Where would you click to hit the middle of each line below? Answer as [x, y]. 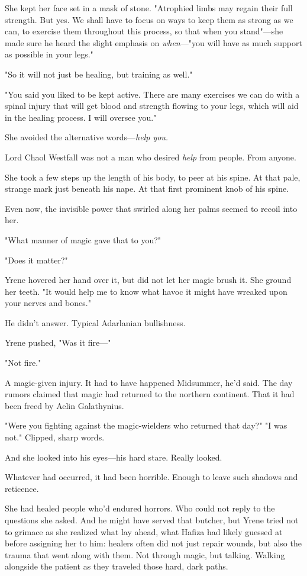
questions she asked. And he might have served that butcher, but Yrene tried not [152, 520]
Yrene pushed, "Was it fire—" [58, 342]
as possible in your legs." [49, 54]
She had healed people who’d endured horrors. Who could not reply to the [140, 508]
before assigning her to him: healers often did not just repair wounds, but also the [153, 543]
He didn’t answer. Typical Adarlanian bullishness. [95, 322]
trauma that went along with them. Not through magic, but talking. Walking [145, 554]
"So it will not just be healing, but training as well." [99, 74]
